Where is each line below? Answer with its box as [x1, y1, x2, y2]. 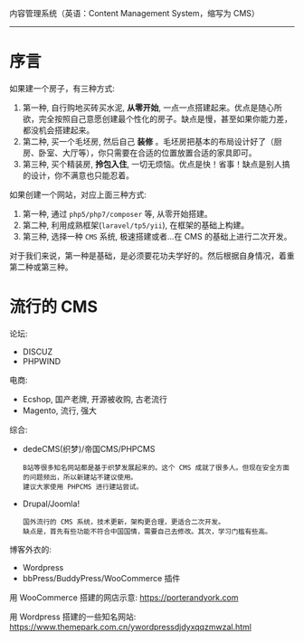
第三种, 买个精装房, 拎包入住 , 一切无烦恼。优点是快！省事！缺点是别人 [22, 158, 282, 169]
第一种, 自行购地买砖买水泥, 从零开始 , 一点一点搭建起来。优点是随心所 [22, 102, 282, 113]
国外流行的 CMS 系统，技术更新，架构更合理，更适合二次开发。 [22, 517, 225, 526]
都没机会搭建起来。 [22, 125, 95, 136]
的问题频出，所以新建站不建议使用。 [22, 473, 138, 482]
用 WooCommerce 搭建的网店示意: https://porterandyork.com [9, 591, 239, 603]
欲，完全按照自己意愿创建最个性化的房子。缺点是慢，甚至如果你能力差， [22, 113, 292, 124]
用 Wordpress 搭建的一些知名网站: [9, 611, 137, 622]
